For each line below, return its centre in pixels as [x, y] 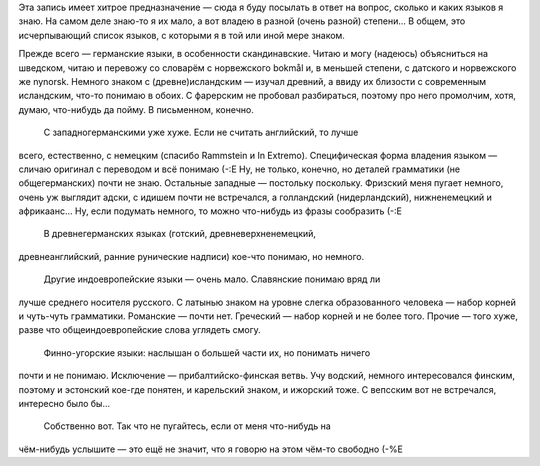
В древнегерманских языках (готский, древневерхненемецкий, [180, 234]
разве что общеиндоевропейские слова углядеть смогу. [140, 330]
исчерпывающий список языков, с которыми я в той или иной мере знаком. [181, 35]
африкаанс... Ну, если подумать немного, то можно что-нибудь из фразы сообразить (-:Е [210, 211]
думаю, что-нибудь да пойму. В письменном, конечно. [136, 109]
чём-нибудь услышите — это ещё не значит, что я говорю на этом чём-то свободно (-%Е [211, 449]
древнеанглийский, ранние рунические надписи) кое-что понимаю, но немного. [191, 256]
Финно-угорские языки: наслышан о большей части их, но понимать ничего [207, 352]
